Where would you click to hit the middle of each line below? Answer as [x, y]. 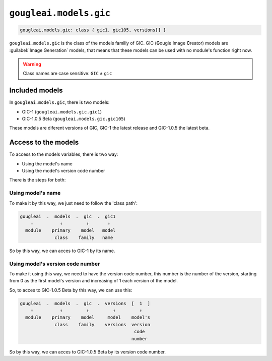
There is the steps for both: [38, 180]
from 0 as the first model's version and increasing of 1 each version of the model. [94, 281]
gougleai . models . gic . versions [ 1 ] [85, 303]
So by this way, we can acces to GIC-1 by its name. [62, 251]
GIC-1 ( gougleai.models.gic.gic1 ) [62, 111]
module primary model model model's [88, 317]
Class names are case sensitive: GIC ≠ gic [67, 74]
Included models [36, 91]
